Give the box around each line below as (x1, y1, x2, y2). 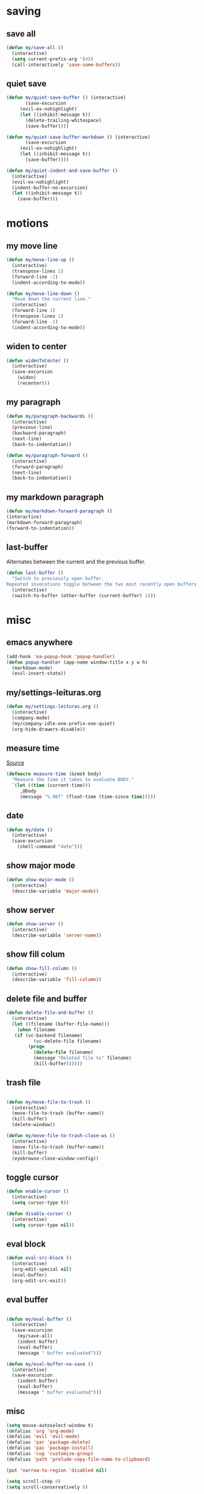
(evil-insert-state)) (12, 670, 67, 677)
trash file (6, 1077, 41, 1088)
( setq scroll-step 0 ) (6, 1478, 61, 1484)
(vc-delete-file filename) (33, 1038, 102, 1044)
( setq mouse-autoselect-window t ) (6, 1422, 94, 1428)
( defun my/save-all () (6, 44, 64, 51)
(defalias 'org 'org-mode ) (6, 1428, 75, 1434)
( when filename (17, 1027, 56, 1033)
